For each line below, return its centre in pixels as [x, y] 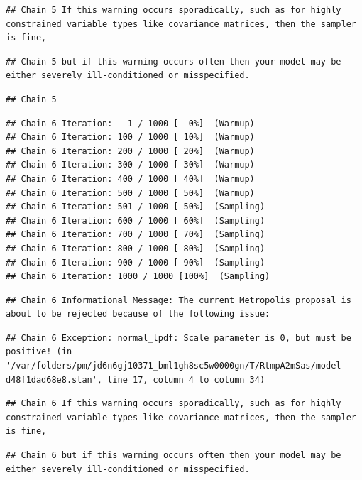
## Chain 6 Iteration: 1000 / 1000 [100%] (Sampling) [138, 277]
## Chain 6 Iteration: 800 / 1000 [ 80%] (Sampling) [136, 248]
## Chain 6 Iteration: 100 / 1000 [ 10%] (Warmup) [130, 137]
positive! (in [39, 352]
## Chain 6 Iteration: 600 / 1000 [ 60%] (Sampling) [136, 220]
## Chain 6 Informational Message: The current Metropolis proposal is [179, 300]
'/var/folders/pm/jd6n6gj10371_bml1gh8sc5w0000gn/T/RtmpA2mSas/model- [176, 366]
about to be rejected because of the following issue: [138, 314]
